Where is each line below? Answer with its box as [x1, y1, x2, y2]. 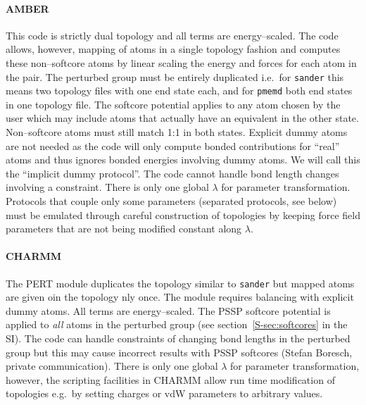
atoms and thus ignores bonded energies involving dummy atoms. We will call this [6, 152, 360, 167]
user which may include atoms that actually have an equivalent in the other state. [6, 111, 359, 125]
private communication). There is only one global [6, 359, 218, 373]
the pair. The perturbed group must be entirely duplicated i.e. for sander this [6, 69, 344, 84]
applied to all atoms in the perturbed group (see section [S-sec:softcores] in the [6, 317, 348, 332]
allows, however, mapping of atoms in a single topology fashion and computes [6, 42, 341, 56]
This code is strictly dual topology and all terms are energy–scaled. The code [6, 27, 339, 42]
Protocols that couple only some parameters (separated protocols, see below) [6, 194, 337, 208]
